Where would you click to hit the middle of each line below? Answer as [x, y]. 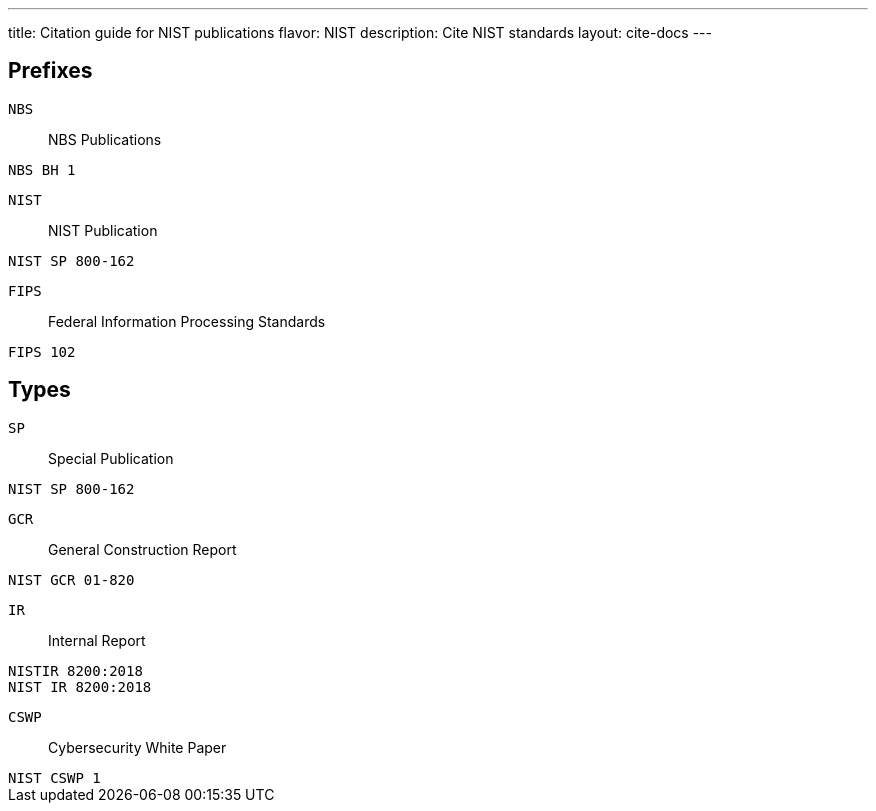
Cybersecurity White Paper [137, 747]
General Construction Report [142, 549]
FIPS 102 [42, 351]
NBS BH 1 [42, 169]
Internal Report [97, 640]
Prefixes [50, 71]
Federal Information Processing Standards [187, 321]
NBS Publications [105, 139]
